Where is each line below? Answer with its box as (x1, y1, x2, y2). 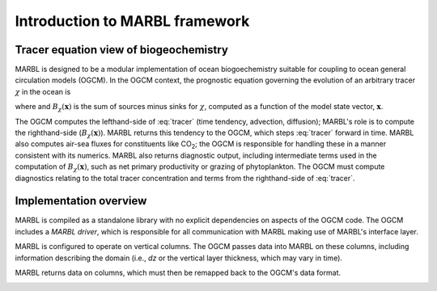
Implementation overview (15, 194, 147, 208)
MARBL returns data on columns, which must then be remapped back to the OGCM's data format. (15, 268, 342, 278)
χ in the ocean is (15, 86, 71, 96)
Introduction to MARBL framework (15, 12, 250, 30)
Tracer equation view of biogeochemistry (15, 43, 228, 57)
